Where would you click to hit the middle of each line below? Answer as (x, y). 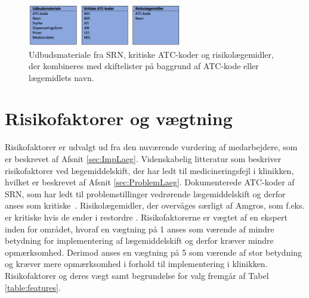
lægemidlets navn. (61, 77)
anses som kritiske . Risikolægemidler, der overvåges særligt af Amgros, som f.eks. (155, 205)
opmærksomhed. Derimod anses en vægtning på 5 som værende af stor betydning (154, 252)
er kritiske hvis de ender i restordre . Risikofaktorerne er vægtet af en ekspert (146, 217)
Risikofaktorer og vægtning (119, 118)
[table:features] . (33, 287)
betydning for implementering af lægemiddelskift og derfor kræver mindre (139, 240)
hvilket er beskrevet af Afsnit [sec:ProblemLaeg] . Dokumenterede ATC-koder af (150, 182)
